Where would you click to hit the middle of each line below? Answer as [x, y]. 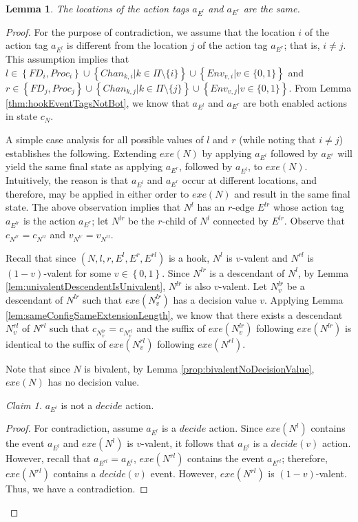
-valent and [264, 257]
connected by [241, 221]
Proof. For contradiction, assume [74, 428]
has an [211, 207]
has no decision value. [94, 382]
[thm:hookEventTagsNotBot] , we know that [97, 102]
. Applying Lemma [304, 299]
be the [141, 221]
